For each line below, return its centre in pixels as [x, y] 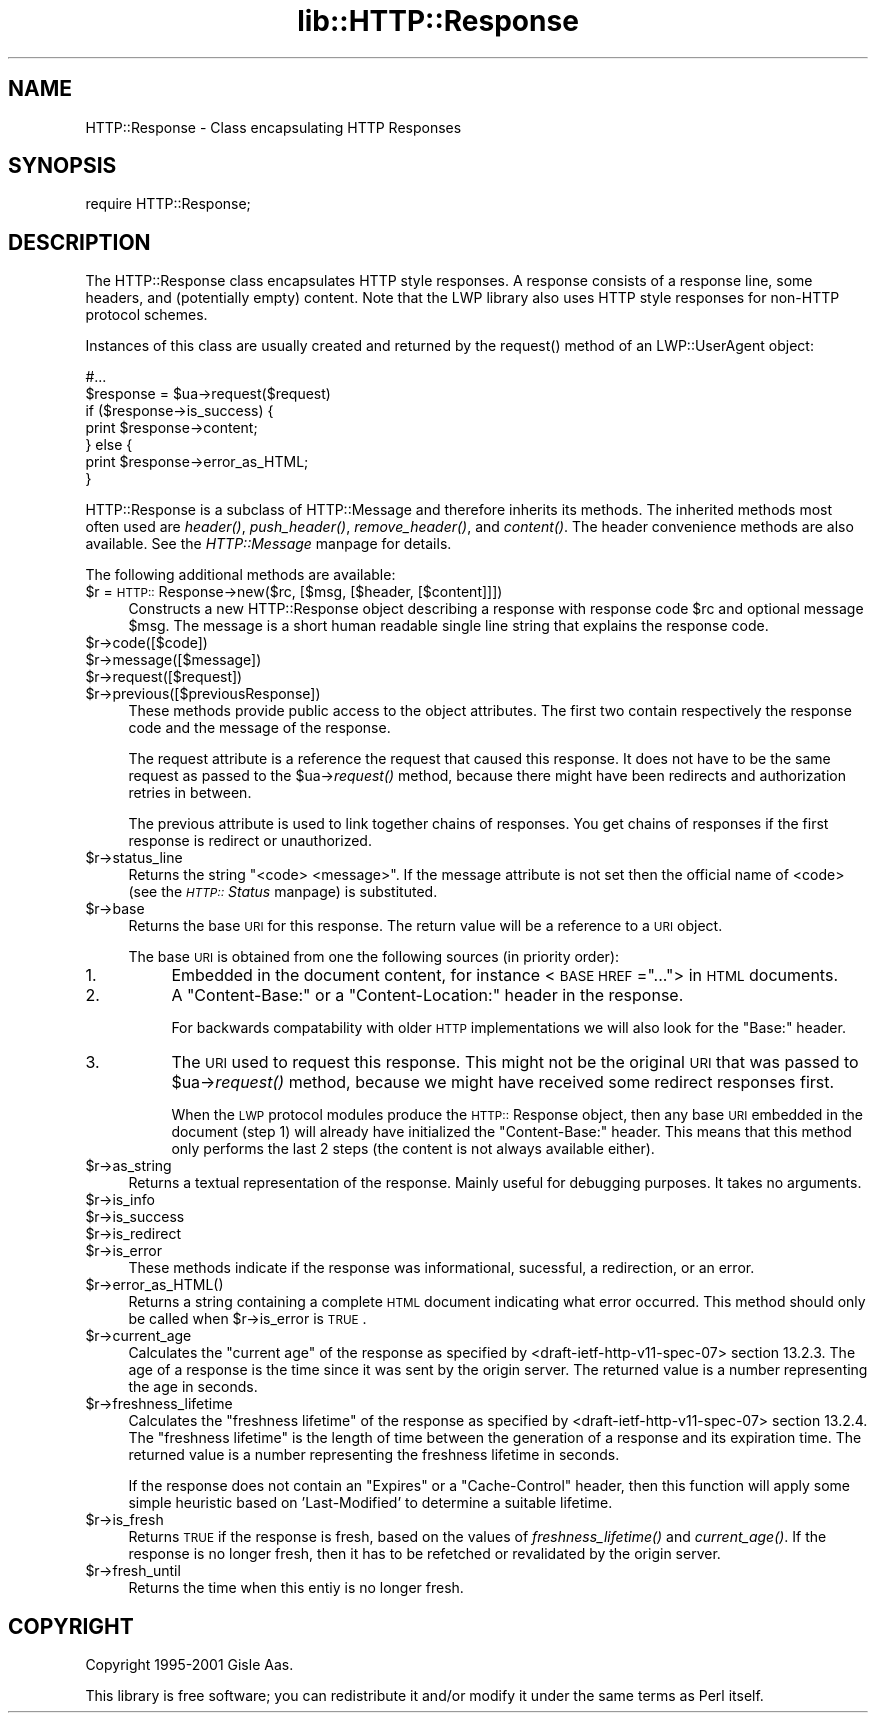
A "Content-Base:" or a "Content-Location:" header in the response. [427, 995]
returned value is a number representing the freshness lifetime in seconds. [374, 1455]
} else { [109, 445]
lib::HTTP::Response [438, 21]
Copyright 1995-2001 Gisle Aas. [189, 1665]
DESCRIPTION [79, 242]
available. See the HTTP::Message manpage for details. [268, 544]
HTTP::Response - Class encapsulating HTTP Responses [273, 127]
